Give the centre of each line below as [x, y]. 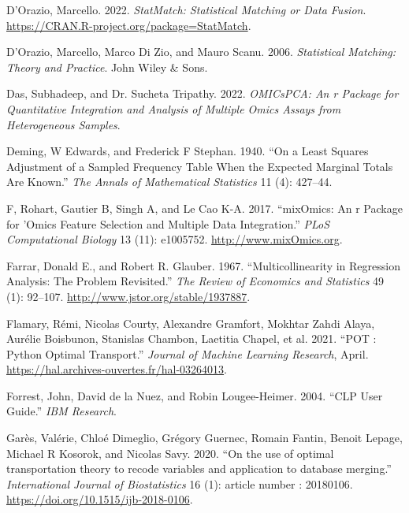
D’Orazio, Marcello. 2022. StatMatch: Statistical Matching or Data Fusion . [186, 9]
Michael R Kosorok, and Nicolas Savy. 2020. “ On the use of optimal [170, 453]
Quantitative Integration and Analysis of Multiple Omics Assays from [174, 108]
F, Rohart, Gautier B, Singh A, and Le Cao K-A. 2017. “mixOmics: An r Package [204, 208]
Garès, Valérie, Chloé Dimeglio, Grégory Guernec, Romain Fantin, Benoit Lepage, [204, 438]
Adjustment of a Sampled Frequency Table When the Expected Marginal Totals [200, 166]
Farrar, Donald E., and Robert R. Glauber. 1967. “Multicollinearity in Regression [203, 265]
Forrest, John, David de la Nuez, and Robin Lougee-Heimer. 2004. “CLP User [195, 395]
